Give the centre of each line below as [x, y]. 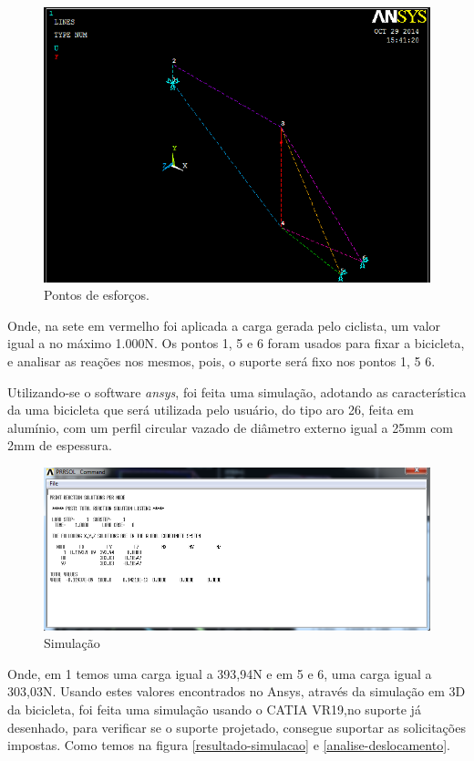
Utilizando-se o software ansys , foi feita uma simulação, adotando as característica [237, 391]
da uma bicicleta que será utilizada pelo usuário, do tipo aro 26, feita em [211, 410]
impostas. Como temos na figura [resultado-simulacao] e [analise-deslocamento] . [229, 745]
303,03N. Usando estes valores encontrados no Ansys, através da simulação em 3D [237, 691]
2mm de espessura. [60, 445]
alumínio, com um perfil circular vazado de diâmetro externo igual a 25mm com [231, 427]
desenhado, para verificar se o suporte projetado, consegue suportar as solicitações [237, 727]
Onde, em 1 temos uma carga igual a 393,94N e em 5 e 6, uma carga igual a [220, 673]
